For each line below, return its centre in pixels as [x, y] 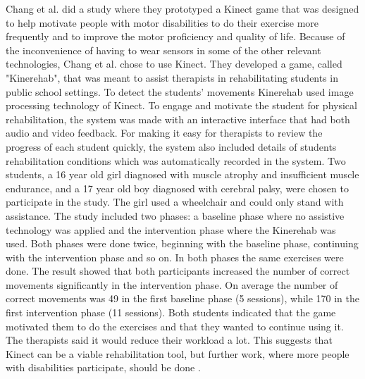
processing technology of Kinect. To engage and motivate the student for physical [181, 105]
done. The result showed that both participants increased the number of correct [178, 271]
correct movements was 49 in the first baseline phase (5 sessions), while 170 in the [182, 298]
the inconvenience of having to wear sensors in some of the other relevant [163, 50]
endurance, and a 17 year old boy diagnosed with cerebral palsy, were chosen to [177, 188]
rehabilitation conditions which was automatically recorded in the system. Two [176, 160]
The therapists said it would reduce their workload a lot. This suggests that [169, 340]
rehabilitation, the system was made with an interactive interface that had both [178, 119]
